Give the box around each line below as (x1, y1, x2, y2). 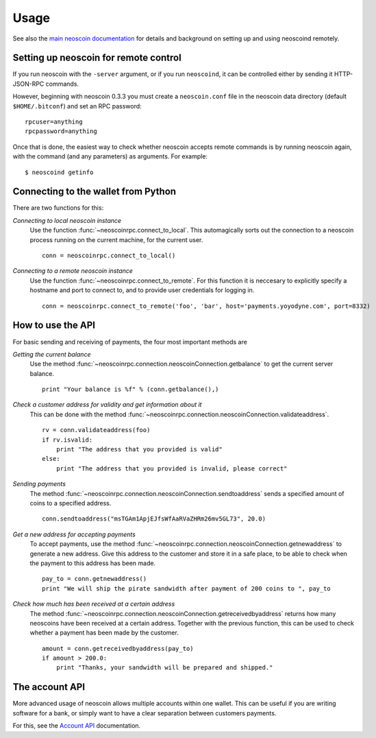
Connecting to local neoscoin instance (12, 216, 122, 224)
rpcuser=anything (25, 118, 83, 126)
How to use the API (12, 320, 96, 331)
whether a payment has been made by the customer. (29, 628, 179, 637)
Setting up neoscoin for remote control (12, 52, 181, 64)
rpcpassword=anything (25, 128, 97, 135)
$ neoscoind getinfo (25, 168, 94, 176)
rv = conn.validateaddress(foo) (42, 426, 151, 434)
